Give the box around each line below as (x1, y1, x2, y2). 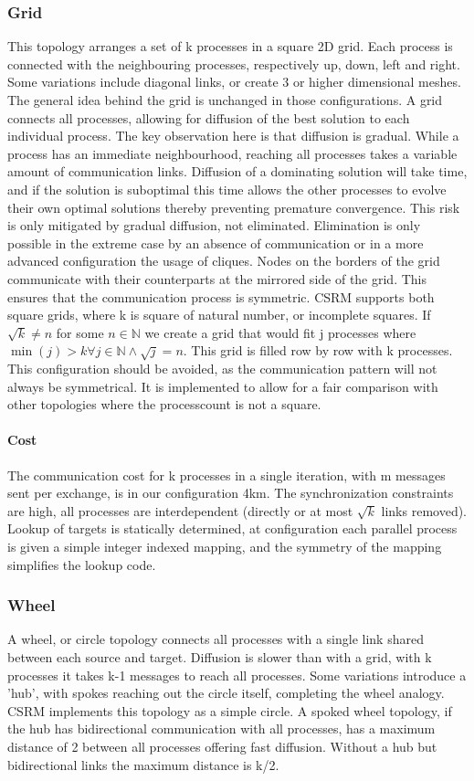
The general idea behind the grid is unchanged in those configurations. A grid (7, 90, 443, 109)
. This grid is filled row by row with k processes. (183, 341, 453, 360)
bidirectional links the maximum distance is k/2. (7, 755, 279, 774)
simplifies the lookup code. (7, 554, 156, 574)
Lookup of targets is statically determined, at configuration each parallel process (7, 519, 458, 538)
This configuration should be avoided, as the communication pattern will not (7, 359, 437, 378)
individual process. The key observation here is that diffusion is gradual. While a (7, 126, 459, 145)
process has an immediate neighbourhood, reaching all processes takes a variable (7, 143, 458, 163)
